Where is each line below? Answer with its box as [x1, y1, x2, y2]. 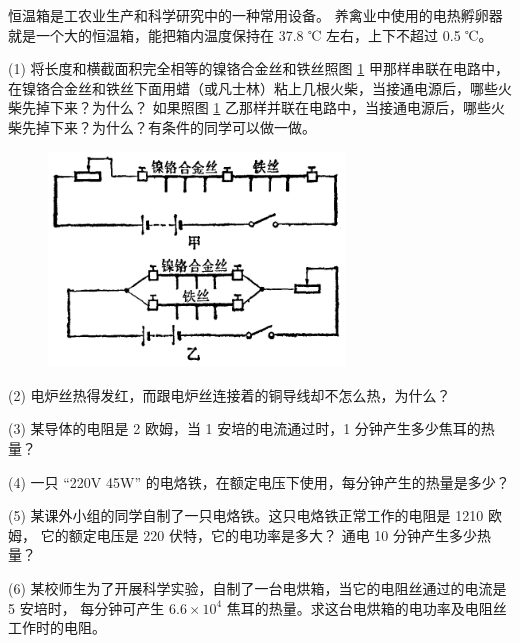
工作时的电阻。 [8, 617, 106, 638]
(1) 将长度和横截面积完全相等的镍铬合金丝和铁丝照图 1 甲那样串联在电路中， [8, 58, 509, 79]
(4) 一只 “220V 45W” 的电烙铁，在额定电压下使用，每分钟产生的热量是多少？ [8, 471, 510, 492]
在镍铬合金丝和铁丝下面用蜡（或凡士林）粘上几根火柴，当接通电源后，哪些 [8, 77, 498, 98]
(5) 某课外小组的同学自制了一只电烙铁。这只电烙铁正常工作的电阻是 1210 [8, 505, 484, 526]
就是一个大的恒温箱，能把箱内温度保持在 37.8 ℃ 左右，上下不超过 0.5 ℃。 [8, 24, 493, 45]
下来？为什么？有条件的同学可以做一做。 [49, 116, 316, 137]
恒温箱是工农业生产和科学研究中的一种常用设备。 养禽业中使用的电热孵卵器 [8, 5, 503, 25]
